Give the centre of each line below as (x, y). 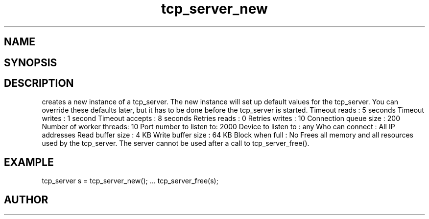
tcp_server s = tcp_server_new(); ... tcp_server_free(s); (130, 181)
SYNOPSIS (31, 62)
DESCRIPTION (39, 83)
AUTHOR (26, 199)
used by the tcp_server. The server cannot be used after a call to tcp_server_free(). (176, 143)
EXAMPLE (29, 162)
